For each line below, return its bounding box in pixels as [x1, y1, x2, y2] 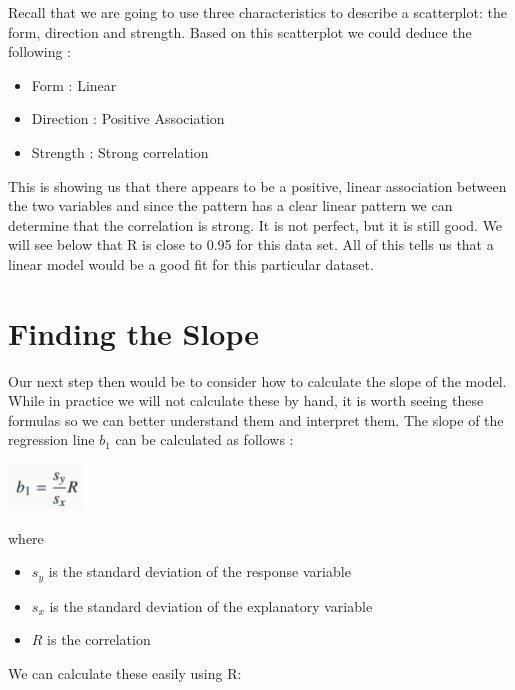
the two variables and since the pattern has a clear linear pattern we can [8, 195, 453, 216]
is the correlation [47, 629, 151, 650]
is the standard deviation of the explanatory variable [49, 595, 373, 616]
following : [8, 41, 72, 62]
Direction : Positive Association [31, 108, 225, 129]
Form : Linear [31, 74, 117, 95]
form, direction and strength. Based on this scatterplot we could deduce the [8, 21, 472, 42]
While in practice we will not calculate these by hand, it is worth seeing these [8, 390, 484, 411]
